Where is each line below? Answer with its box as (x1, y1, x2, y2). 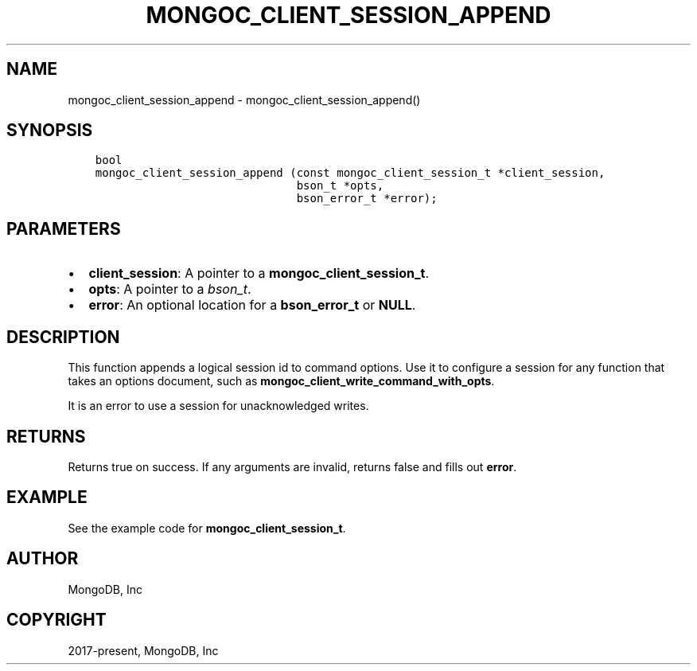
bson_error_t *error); (296, 192, 438, 205)
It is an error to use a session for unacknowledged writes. (68, 399, 369, 413)
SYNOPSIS (6, 120, 93, 141)
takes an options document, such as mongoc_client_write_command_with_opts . (68, 374, 495, 388)
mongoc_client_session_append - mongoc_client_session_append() (68, 92, 421, 107)
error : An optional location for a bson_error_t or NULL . (88, 297, 416, 314)
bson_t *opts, (296, 179, 384, 193)
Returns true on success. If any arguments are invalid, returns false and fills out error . (68, 459, 517, 474)
